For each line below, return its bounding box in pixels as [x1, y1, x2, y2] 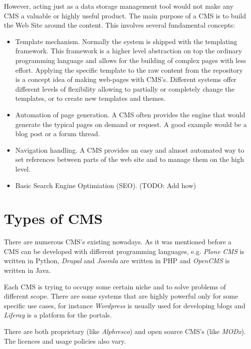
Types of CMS [4, 208, 103, 228]
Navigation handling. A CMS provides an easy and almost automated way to [15, 144, 244, 155]
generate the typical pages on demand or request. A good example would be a [15, 119, 247, 129]
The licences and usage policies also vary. [4, 335, 126, 346]
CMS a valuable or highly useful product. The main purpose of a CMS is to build [4, 10, 246, 20]
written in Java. [4, 265, 51, 275]
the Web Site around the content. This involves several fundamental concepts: [4, 20, 235, 30]
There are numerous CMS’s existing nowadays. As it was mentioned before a [4, 237, 232, 247]
